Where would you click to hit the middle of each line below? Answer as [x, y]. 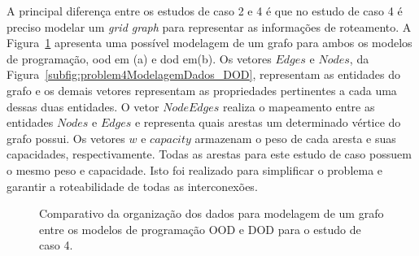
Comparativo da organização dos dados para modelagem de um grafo [212, 213]
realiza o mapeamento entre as [299, 106]
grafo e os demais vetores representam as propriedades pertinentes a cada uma [202, 90]
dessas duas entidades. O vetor [83, 106]
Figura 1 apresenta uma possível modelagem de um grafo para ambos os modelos [209, 43]
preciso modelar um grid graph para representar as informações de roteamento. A [209, 26]
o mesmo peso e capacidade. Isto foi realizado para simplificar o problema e [195, 169]
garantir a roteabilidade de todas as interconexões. [132, 186]
